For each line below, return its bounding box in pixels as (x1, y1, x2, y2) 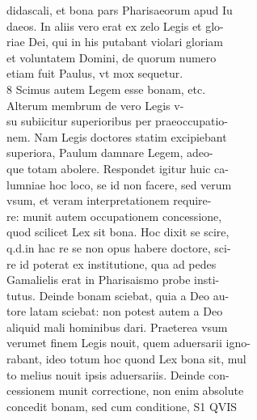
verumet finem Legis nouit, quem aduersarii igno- (6, 334, 251, 351)
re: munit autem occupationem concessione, (6, 207, 222, 224)
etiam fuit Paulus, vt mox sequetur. (6, 65, 183, 82)
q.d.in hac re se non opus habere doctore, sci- (6, 239, 231, 256)
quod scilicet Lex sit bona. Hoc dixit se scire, (6, 223, 230, 240)
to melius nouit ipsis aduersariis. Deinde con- (6, 366, 230, 383)
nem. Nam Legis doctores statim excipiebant (6, 128, 227, 145)
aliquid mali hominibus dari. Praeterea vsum (6, 318, 228, 335)
